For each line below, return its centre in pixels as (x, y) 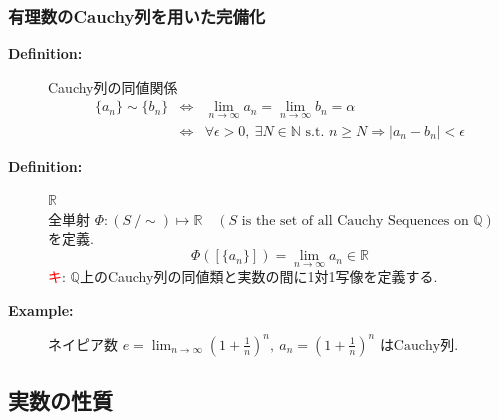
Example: (41, 309)
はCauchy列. (419, 345)
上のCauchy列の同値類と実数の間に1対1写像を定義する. (258, 276)
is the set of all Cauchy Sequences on (355, 220)
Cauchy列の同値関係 (113, 86)
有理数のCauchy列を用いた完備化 (137, 15)
